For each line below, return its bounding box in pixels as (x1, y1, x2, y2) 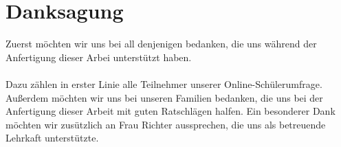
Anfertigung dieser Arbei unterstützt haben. (5, 49, 192, 64)
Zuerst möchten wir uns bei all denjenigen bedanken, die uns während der (5, 36, 317, 51)
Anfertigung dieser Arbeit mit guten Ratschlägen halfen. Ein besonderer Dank (5, 104, 335, 118)
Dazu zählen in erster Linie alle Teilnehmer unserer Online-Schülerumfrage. (5, 76, 322, 91)
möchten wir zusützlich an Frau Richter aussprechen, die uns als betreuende (5, 117, 326, 131)
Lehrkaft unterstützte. (5, 131, 99, 145)
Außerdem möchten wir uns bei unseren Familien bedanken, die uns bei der (5, 90, 323, 104)
